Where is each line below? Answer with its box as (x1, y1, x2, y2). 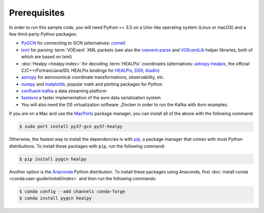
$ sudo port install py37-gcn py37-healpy (19, 124, 123, 129)
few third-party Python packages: (9, 31, 77, 37)
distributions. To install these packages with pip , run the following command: (9, 143, 165, 149)
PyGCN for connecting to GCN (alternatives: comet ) (21, 40, 126, 46)
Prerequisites (9, 7, 65, 18)
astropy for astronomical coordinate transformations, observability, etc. (21, 74, 165, 80)
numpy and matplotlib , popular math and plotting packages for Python (21, 81, 163, 87)
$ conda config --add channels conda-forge (19, 189, 126, 194)
